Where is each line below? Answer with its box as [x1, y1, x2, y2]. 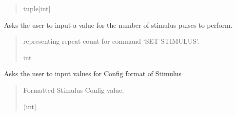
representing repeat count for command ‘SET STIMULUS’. [23, 36, 199, 46]
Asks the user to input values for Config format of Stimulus [4, 68, 182, 79]
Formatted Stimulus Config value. [23, 84, 124, 95]
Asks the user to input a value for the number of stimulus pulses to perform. [4, 19, 233, 30]
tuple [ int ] [23, 3, 51, 13]
